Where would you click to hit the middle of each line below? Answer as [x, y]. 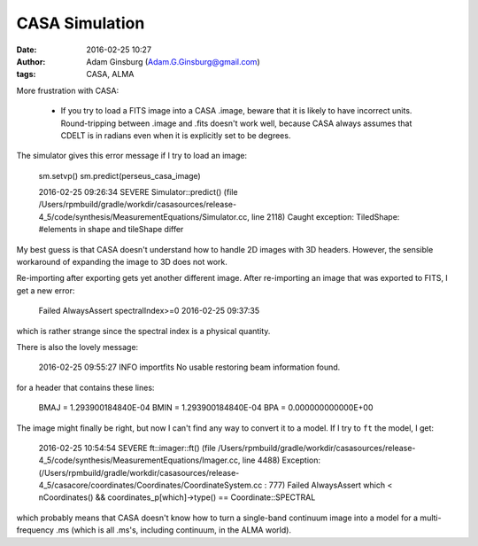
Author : [31, 61]
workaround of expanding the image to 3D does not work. [122, 262]
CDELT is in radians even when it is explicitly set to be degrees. [176, 135]
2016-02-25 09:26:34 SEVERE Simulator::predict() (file [138, 192]
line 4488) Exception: [281, 460]
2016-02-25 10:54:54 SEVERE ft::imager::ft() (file [127, 448]
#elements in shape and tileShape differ [111, 230]
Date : [27, 50]
